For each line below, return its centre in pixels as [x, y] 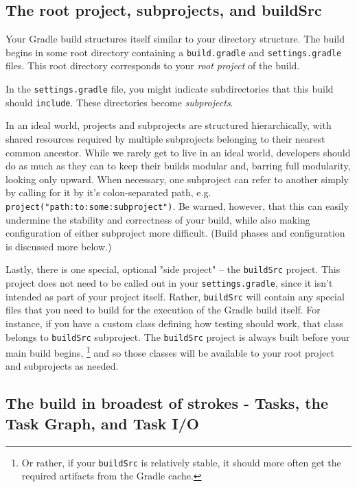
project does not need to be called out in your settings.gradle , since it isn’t [169, 283]
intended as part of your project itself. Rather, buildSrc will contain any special [175, 296]
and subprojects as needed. [62, 366]
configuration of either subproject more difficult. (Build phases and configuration [175, 233]
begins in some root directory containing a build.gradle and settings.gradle [174, 52]
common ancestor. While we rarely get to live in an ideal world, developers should [178, 152]
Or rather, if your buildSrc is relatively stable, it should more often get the [181, 462]
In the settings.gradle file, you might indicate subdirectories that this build [170, 89]
